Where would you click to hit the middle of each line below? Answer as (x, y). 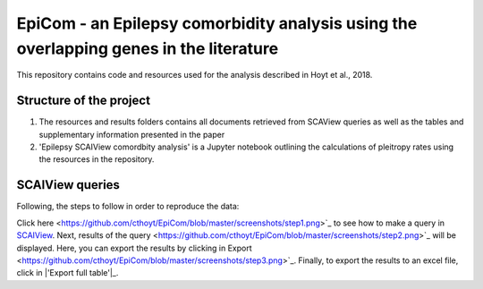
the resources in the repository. (97, 159)
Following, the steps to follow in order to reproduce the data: (128, 207)
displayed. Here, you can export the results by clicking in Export (134, 248)
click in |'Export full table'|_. (68, 273)
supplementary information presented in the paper (132, 134)
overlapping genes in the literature (148, 48)
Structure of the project (84, 101)
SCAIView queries (68, 185)
